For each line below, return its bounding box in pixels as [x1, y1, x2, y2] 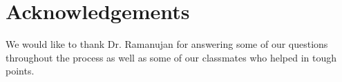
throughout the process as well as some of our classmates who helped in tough [6, 50, 337, 64]
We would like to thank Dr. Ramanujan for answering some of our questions [6, 37, 328, 51]
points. [6, 64, 35, 78]
